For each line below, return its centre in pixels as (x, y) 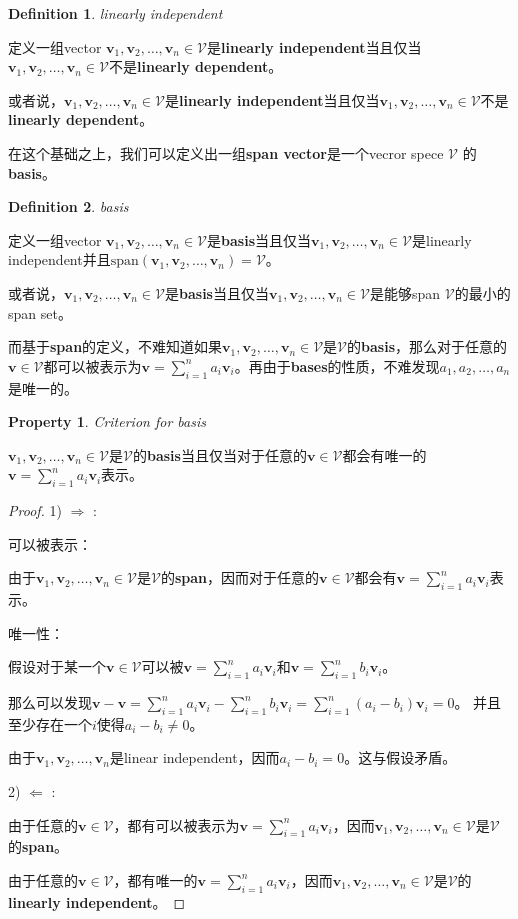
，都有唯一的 (155, 880)
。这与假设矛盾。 (400, 757)
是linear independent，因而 (194, 757)
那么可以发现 (50, 702)
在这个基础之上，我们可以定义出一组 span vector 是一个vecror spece (226, 152)
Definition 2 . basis (68, 206)
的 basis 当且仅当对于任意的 (219, 454)
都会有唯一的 (384, 454)
